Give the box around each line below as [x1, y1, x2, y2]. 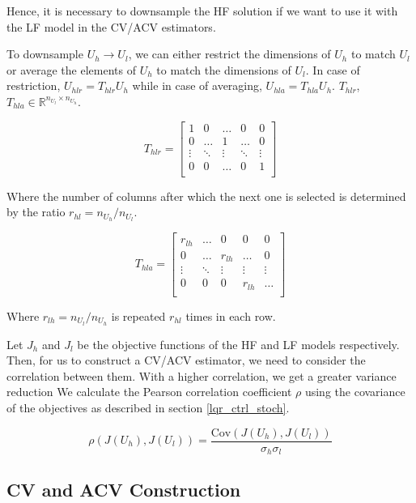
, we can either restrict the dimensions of [128, 45, 331, 62]
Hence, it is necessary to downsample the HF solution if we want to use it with [6, 2, 398, 19]
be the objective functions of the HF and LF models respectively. [77, 335, 400, 352]
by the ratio [6, 203, 66, 220]
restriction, [6, 77, 61, 94]
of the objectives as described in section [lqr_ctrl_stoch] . [6, 399, 290, 416]
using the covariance [304, 383, 405, 400]
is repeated [111, 307, 166, 324]
